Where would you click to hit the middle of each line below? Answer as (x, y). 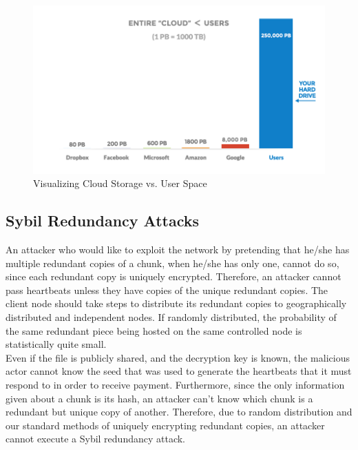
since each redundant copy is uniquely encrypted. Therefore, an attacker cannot (173, 276)
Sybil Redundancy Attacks (102, 221)
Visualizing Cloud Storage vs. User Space (120, 183)
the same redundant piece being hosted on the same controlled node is (154, 330)
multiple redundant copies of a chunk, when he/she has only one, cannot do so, (172, 263)
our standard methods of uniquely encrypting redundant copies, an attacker (165, 425)
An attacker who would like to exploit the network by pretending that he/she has (178, 250)
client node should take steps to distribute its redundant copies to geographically (176, 303)
